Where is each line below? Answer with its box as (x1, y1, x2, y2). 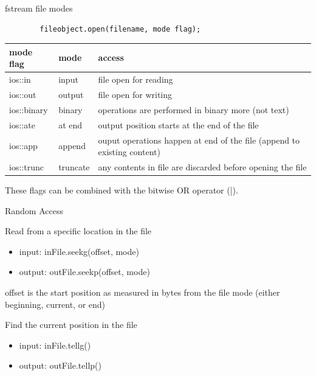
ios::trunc (9, 160, 44, 173)
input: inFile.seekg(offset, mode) (19, 245, 139, 257)
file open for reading (98, 73, 173, 86)
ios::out (9, 88, 36, 100)
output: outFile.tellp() (19, 359, 101, 372)
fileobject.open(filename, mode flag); (39, 24, 201, 33)
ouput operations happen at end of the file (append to (98, 133, 300, 146)
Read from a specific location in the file (5, 225, 152, 237)
